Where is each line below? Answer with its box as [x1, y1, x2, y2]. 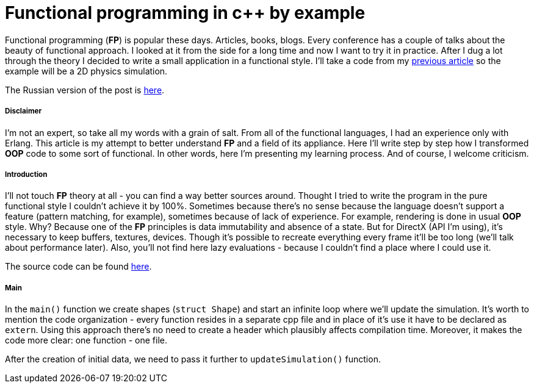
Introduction [5, 170, 48, 179]
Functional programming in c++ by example [5, 2, 366, 23]
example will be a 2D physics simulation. [5, 65, 168, 76]
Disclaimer [5, 107, 42, 116]
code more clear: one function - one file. [5, 335, 168, 346]
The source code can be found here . [5, 261, 152, 272]
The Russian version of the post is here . [5, 84, 165, 95]
